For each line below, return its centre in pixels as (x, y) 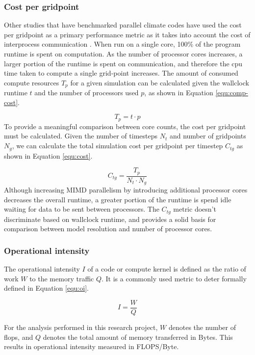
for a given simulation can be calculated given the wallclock (160, 82)
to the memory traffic (62, 278)
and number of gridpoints (208, 136)
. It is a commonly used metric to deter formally (174, 278)
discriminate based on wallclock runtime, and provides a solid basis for (110, 219)
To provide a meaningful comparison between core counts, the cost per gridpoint (125, 126)
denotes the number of (202, 327)
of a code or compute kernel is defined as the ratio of (167, 269)
